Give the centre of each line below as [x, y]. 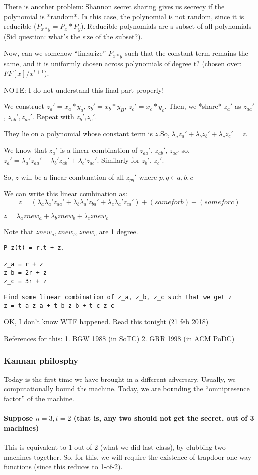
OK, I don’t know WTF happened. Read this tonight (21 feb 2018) [106, 322]
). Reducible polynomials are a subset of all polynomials [166, 26]
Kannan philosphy [41, 360]
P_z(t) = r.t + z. [34, 248]
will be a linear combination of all [73, 176]
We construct [24, 106]
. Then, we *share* [193, 106]
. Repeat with [53, 117]
